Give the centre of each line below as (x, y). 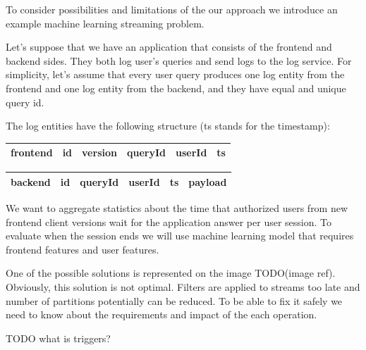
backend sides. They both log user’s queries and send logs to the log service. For (179, 60)
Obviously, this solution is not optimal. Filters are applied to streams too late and (183, 286)
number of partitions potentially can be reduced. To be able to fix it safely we (174, 300)
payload (208, 181)
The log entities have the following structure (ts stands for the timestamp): (168, 126)
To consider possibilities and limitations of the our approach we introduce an (172, 9)
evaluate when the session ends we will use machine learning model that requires (180, 236)
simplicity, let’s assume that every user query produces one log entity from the (175, 74)
